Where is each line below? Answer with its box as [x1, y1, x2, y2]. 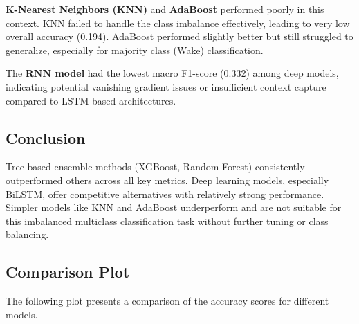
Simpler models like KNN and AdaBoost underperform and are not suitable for [6, 200, 342, 215]
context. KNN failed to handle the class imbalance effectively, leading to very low [6, 15, 350, 30]
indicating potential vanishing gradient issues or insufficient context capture [6, 79, 326, 93]
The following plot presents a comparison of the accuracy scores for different [6, 294, 329, 308]
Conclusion [6, 127, 86, 148]
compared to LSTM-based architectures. [6, 93, 176, 107]
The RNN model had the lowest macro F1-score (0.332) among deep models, [6, 66, 339, 80]
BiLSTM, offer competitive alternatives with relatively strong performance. [6, 186, 324, 201]
